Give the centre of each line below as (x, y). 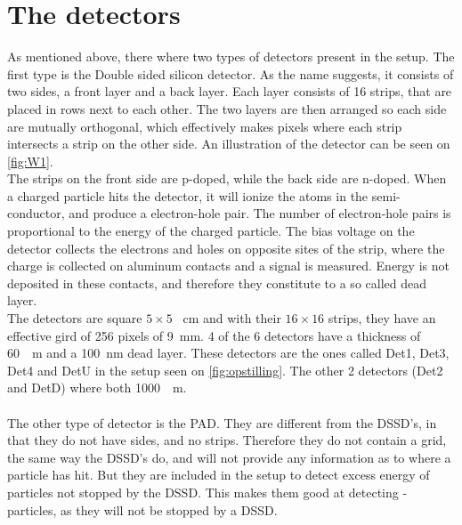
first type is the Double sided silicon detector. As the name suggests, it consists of (231, 73)
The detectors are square (75, 318)
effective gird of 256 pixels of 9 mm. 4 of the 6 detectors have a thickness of (214, 335)
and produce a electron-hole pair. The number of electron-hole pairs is (260, 213)
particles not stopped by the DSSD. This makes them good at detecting (203, 492)
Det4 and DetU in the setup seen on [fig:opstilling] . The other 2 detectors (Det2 (225, 370)
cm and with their (232, 318)
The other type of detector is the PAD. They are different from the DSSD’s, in (222, 422)
